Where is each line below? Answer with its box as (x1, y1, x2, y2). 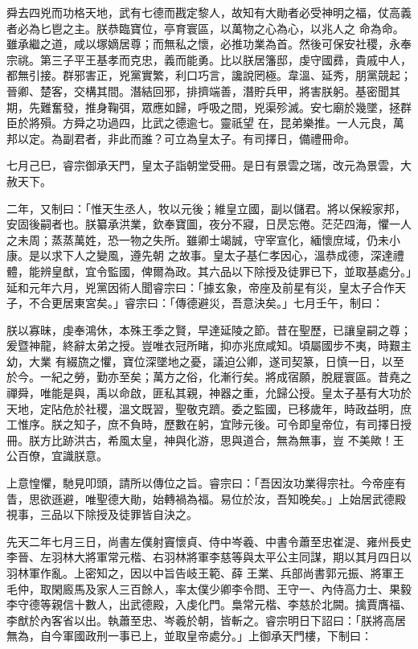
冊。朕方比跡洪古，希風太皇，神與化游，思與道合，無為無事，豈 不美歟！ (6, 431, 393, 448)
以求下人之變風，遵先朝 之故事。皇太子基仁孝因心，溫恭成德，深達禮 (39, 247, 404, 264)
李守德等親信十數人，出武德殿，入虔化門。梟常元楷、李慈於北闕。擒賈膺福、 (6, 596, 412, 613)
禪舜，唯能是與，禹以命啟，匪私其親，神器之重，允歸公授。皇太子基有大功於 (6, 384, 412, 401)
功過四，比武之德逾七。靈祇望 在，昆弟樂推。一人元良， (96, 114, 393, 131)
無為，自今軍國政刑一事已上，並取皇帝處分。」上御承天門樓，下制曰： (6, 627, 372, 644)
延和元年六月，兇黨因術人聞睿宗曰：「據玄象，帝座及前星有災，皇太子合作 (6, 278, 395, 295)
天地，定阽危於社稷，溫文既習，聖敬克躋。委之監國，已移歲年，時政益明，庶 (6, 400, 412, 417)
